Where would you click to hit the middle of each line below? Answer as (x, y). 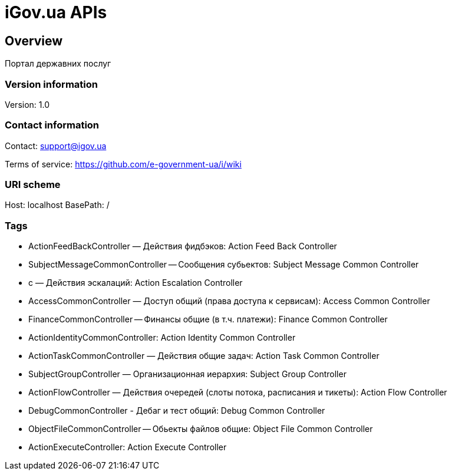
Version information (51, 84)
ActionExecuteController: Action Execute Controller (128, 447)
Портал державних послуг (58, 64)
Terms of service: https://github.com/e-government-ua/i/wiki (123, 164)
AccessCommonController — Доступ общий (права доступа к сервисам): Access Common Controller (229, 301)
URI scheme (33, 185)
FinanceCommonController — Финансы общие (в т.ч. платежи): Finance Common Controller (208, 319)
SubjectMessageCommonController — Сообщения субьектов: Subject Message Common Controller (224, 265)
